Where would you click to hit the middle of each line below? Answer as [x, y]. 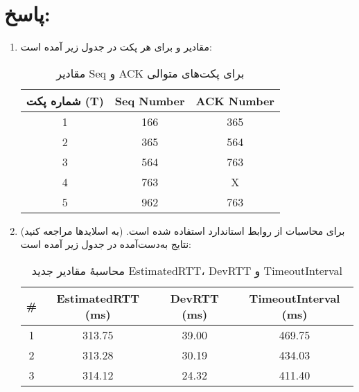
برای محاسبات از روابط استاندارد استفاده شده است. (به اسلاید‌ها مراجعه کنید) [183, 230]
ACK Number [235, 100]
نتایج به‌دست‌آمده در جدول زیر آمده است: [106, 244]
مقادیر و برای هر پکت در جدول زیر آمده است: [116, 47]
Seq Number [150, 100]
